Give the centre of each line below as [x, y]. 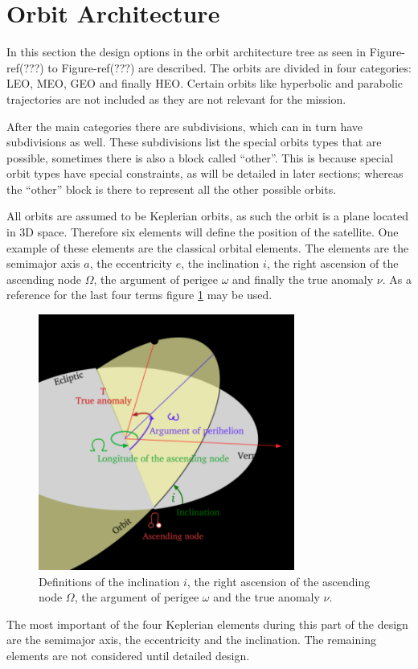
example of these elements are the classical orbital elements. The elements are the [208, 247]
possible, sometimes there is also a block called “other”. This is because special [200, 157]
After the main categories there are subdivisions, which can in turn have [185, 126]
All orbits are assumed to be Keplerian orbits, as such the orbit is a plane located [208, 216]
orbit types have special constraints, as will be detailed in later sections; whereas [205, 173]
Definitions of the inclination [109, 581]
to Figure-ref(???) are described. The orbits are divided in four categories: [229, 67]
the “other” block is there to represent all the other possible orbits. [172, 189]
